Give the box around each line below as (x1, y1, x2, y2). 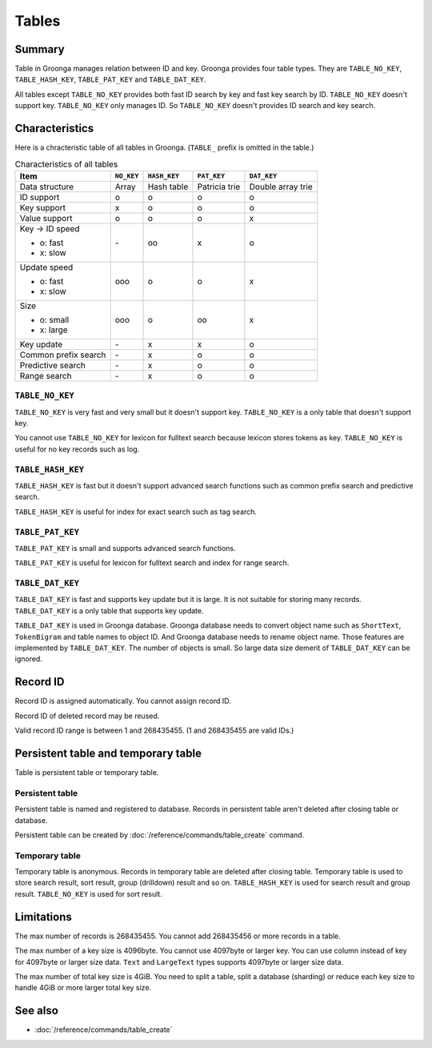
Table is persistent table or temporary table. (14, 767, 159, 777)
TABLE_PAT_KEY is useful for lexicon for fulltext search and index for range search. (14, 558, 290, 568)
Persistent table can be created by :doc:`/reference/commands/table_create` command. (14, 829, 305, 840)
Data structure (19, 181, 74, 192)
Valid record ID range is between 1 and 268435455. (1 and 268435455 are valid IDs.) (14, 725, 294, 736)
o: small (39, 314, 70, 325)
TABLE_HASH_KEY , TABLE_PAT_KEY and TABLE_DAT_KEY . (14, 74, 206, 84)
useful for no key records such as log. (14, 444, 140, 454)
